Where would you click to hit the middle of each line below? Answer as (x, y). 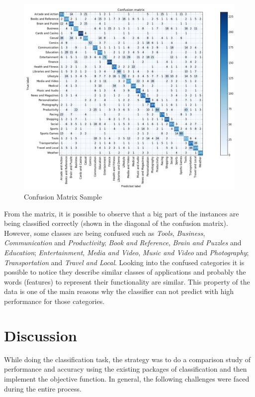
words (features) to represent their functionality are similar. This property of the (127, 281)
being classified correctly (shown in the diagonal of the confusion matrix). (116, 223)
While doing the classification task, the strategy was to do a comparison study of (127, 359)
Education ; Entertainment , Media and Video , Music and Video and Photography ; (127, 252)
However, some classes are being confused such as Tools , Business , (105, 233)
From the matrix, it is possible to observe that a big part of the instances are (122, 213)
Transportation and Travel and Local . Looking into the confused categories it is (124, 262)
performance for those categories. (54, 301)
